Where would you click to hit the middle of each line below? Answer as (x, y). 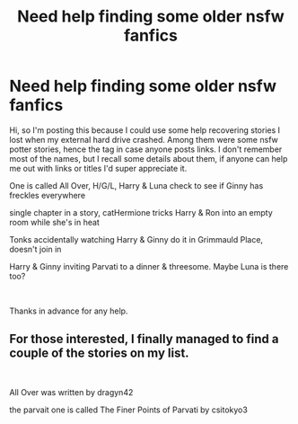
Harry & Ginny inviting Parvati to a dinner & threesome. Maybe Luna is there (149, 266)
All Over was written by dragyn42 (71, 392)
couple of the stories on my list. (100, 353)
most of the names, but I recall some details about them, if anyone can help (149, 158)
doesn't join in (35, 249)
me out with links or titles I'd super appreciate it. (98, 168)
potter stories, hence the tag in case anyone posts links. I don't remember (146, 149)
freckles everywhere (48, 195)
